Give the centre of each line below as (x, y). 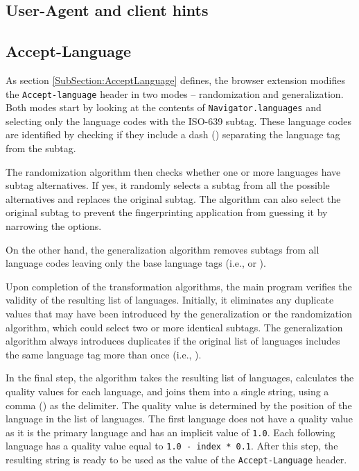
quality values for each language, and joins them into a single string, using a (167, 391)
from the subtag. (41, 148)
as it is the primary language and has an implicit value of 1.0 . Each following (170, 432)
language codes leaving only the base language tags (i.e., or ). (136, 263)
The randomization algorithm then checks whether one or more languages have (173, 171)
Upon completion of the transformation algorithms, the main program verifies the (179, 286)
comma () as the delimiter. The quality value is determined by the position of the (179, 405)
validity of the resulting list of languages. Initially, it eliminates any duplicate (170, 300)
